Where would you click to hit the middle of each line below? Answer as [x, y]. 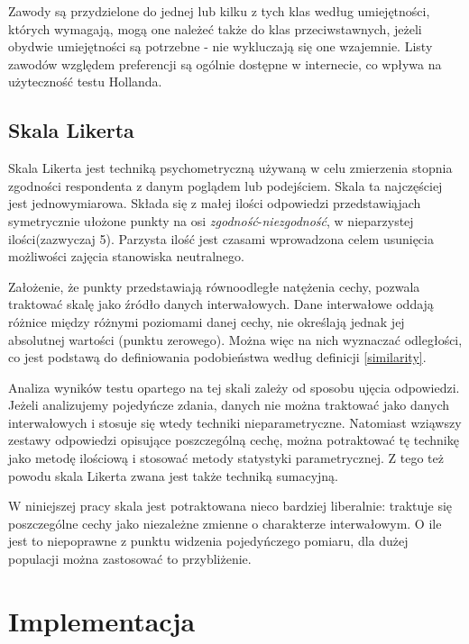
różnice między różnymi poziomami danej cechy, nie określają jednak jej [207, 321]
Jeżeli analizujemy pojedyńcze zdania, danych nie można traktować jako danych [229, 405]
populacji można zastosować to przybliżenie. [130, 559]
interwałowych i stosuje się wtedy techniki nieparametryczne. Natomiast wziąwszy [235, 422]
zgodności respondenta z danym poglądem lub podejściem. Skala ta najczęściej [225, 185]
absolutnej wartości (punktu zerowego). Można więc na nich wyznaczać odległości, [235, 339]
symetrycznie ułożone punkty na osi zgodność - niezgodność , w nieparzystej [211, 220]
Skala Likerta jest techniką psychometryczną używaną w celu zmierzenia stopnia [230, 168]
